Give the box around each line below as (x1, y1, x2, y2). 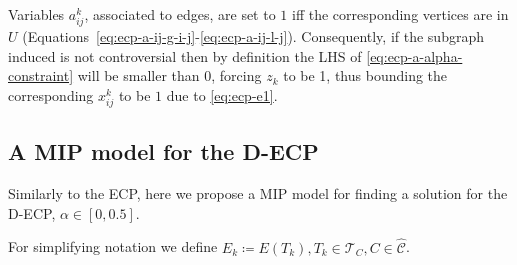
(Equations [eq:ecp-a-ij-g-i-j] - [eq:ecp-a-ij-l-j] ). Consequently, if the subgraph (22, 26, 484, 47)
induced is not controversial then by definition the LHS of (8, 45, 362, 66)
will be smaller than (77, 65, 200, 86)
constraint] (8, 65, 74, 86)
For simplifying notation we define (8, 236, 218, 257)
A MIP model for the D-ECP (8, 136, 319, 167)
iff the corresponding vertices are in (291, 4, 509, 24)
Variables (8, 4, 65, 24)
